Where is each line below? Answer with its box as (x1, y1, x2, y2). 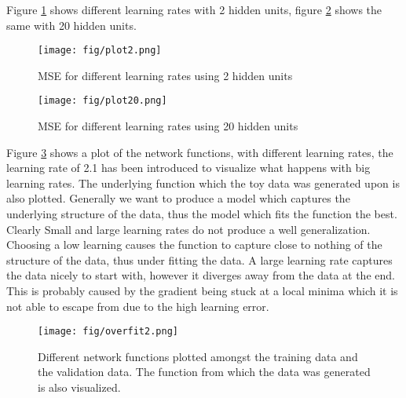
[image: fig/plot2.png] (38, 45, 162, 57)
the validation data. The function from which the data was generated (38, 363, 371, 380)
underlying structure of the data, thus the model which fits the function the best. (6, 206, 397, 222)
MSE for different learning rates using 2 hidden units (38, 67, 293, 83)
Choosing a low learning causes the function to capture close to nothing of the (6, 236, 382, 253)
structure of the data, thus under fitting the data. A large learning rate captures (6, 251, 393, 268)
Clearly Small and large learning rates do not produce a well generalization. (6, 221, 371, 237)
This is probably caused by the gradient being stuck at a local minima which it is (6, 283, 398, 299)
